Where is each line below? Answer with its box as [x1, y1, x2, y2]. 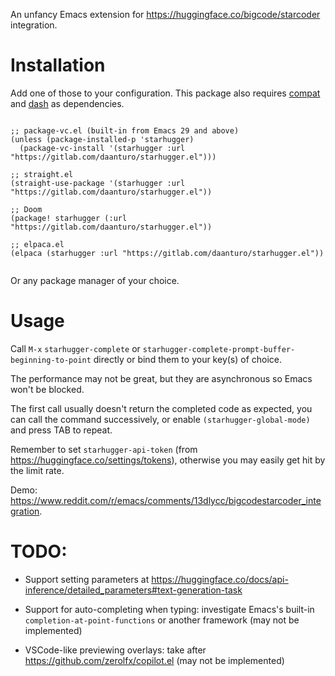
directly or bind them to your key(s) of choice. [93, 353, 283, 365]
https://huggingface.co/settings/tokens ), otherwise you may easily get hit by [10, 454, 326, 466]
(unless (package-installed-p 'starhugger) [10, 134, 195, 144]
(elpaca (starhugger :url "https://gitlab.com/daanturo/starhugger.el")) [10, 248, 325, 258]
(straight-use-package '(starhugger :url [10, 178, 186, 188]
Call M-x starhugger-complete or [10, 342, 141, 354]
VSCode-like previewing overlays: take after [24, 644, 207, 656]
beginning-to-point [10, 355, 92, 365]
